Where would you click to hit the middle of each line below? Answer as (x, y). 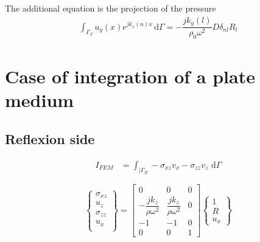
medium (40, 100)
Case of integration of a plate (130, 76)
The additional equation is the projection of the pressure (111, 8)
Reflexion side (50, 138)
